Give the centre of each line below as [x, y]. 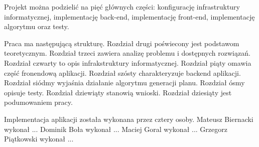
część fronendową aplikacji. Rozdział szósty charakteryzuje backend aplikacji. [122, 72]
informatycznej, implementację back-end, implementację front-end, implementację [129, 16]
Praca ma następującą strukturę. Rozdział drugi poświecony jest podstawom [122, 43]
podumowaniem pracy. [38, 102]
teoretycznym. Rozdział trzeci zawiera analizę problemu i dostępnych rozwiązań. [127, 53]
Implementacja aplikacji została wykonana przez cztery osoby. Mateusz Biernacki [129, 119]
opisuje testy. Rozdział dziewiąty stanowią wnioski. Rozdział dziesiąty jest [118, 92]
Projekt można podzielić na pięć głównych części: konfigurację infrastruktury [122, 7]
